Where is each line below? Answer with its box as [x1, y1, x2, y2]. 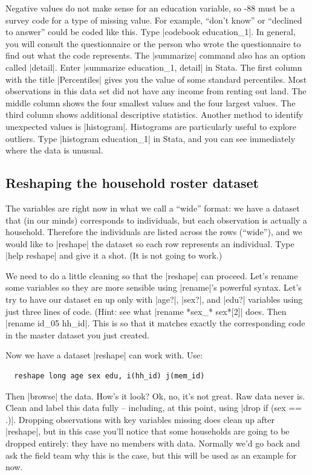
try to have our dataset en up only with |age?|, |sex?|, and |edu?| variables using [5, 293, 303, 306]
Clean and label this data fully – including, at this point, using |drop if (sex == [5, 401, 302, 414]
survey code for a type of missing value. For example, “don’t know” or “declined [5, 13, 302, 26]
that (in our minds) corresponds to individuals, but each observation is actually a [5, 213, 307, 226]
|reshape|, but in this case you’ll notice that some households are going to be [5, 425, 290, 438]
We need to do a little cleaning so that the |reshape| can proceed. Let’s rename [5, 269, 298, 282]
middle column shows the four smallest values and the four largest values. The [5, 96, 296, 109]
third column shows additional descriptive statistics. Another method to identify [5, 108, 304, 121]
